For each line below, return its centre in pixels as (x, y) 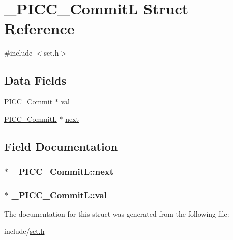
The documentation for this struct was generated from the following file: (117, 214)
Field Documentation (61, 146)
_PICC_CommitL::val (59, 194)
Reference (39, 28)
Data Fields (35, 80)
